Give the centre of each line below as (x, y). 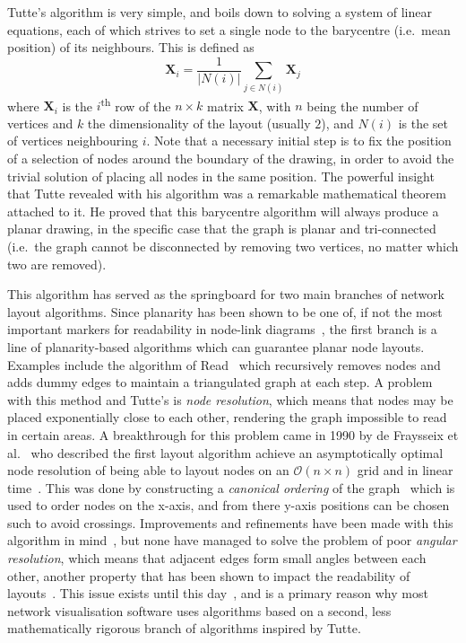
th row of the (136, 104)
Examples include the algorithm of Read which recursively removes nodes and (224, 364)
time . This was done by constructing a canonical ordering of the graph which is (231, 487)
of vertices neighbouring (73, 141)
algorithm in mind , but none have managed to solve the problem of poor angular (232, 540)
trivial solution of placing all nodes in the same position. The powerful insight (221, 176)
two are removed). (57, 264)
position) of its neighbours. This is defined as (131, 47)
